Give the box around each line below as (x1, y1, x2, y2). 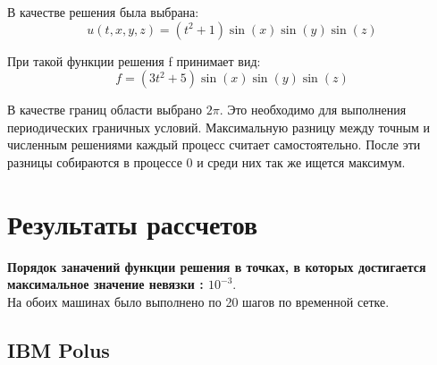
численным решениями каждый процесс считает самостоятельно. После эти (7, 135, 421, 154)
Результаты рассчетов (7, 205, 258, 242)
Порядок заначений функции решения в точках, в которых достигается (7, 257, 426, 276)
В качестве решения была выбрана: (7, 3, 199, 21)
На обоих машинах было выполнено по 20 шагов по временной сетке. (7, 292, 390, 310)
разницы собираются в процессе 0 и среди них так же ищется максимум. (7, 152, 406, 171)
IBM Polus (7, 335, 110, 363)
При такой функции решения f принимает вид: (7, 51, 261, 70)
